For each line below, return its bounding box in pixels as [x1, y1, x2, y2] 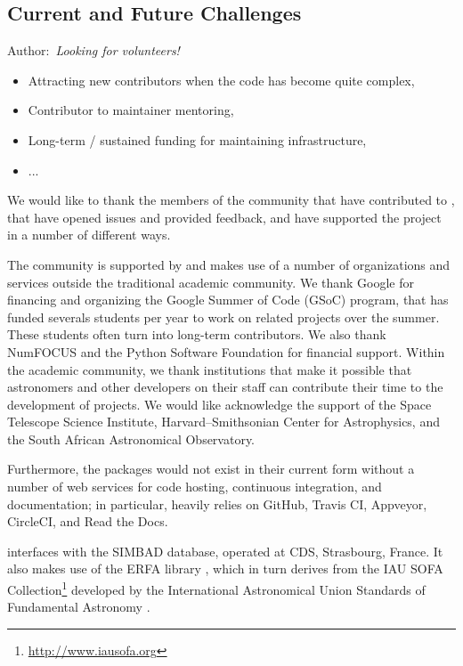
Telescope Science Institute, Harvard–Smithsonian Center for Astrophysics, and [7, 412, 440, 431]
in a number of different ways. [7, 225, 171, 244]
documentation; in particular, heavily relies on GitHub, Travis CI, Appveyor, [7, 494, 427, 513]
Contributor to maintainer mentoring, [28, 101, 234, 119]
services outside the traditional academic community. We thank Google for [7, 272, 415, 291]
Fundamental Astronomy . [7, 597, 150, 616]
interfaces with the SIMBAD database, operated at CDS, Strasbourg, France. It [7, 541, 443, 560]
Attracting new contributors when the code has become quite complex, [28, 70, 415, 89]
